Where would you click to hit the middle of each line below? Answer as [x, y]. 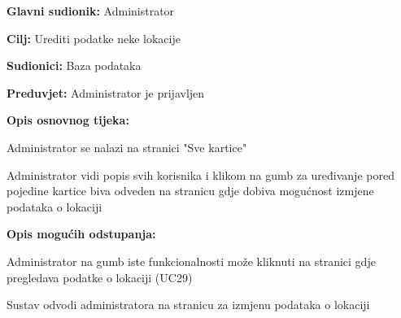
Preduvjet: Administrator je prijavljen [106, 92]
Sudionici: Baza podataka [74, 65]
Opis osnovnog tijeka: [68, 120]
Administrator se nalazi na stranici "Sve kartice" [127, 147]
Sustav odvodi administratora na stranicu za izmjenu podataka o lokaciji [188, 305]
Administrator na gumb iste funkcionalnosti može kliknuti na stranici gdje [191, 261]
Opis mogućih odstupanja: [81, 234]
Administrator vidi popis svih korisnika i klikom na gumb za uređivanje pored [200, 174]
